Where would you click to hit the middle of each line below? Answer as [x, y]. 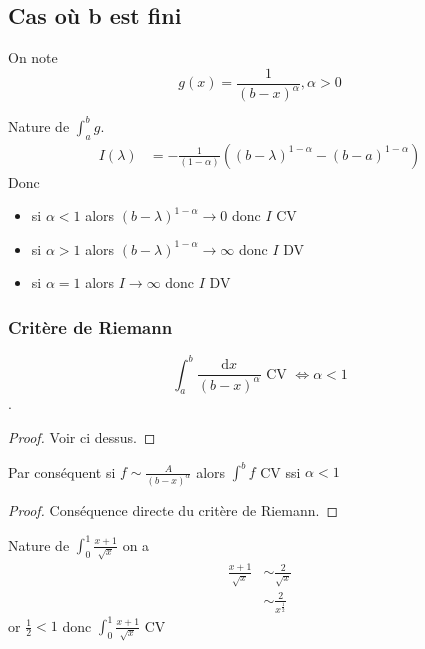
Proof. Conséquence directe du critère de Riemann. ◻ [173, 509]
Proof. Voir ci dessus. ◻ [82, 437]
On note [33, 57]
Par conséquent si [62, 471]
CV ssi [280, 471]
